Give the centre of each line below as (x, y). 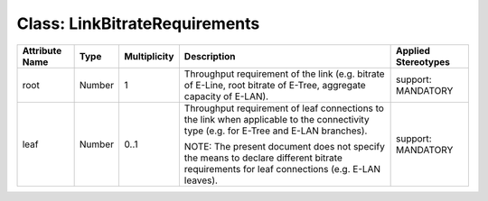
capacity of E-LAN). (226, 96)
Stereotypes (423, 61)
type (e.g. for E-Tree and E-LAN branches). (276, 131)
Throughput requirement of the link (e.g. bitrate (284, 74)
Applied (413, 50)
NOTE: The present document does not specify (285, 146)
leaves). (201, 180)
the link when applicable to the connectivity (277, 119)
